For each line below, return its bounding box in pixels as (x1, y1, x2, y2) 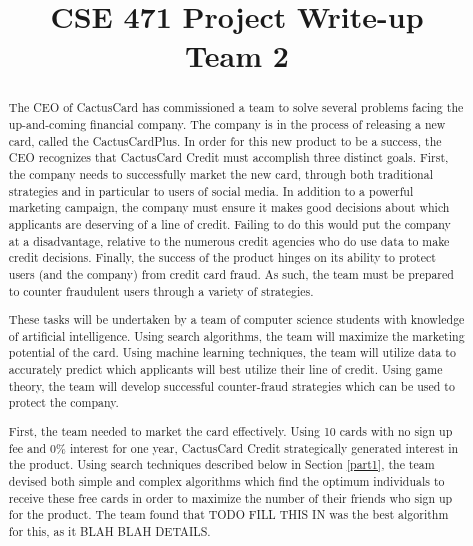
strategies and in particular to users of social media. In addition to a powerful (8, 182, 414, 199)
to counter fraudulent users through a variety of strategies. (8, 282, 314, 299)
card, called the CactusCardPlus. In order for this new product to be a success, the (8, 132, 442, 149)
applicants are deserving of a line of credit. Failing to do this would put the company (8, 215, 451, 232)
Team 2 (185, 35, 289, 76)
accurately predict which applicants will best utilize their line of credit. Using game (8, 361, 443, 378)
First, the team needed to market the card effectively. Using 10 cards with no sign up (8, 422, 453, 439)
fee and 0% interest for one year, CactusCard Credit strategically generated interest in (8, 439, 459, 456)
